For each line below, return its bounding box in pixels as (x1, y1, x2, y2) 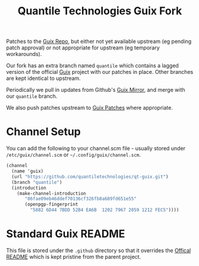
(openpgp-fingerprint (24, 202, 78, 208)
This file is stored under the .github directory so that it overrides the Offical (6, 246, 191, 254)
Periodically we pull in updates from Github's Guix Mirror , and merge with (6, 86, 185, 94)
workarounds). (6, 51, 42, 58)
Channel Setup (6, 125, 81, 138)
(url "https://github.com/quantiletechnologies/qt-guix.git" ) (11, 174, 169, 180)
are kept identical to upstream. (6, 75, 81, 82)
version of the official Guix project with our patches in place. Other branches (6, 69, 194, 76)
